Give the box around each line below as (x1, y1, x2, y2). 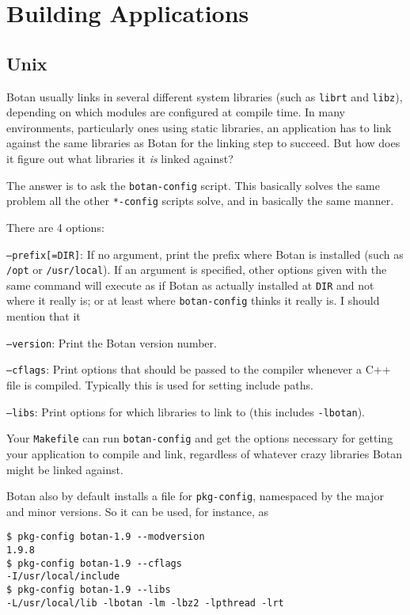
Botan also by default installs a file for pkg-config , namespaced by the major (6, 488, 385, 504)
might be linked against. (6, 461, 123, 477)
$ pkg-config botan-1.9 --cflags (6, 557, 182, 569)
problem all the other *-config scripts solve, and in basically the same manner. (6, 192, 394, 209)
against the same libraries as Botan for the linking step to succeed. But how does (6, 135, 401, 151)
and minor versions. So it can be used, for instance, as (6, 503, 269, 519)
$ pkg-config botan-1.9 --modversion (6, 531, 205, 543)
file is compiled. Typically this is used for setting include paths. (6, 377, 313, 393)
